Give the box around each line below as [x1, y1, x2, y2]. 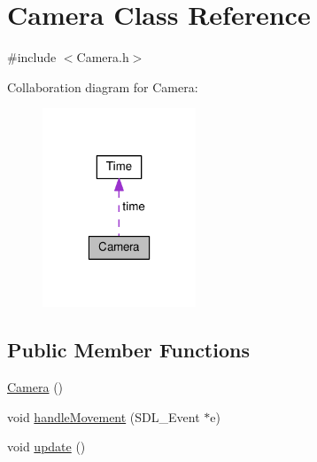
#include [7, 48, 57, 67]
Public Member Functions [7, 336, 250, 364]
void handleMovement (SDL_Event [7, 407, 200, 426]
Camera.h [76, 48, 129, 67]
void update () [7, 437, 86, 456]
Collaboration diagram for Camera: [7, 77, 198, 96]
